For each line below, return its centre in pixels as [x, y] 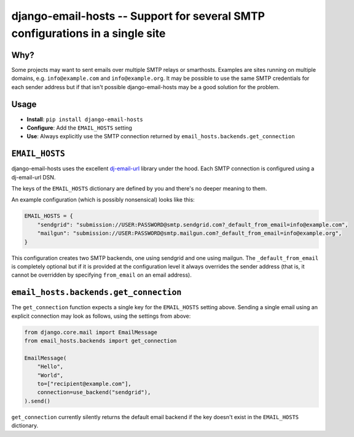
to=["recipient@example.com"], [84, 384]
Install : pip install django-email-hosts [85, 119]
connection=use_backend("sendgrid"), [94, 392]
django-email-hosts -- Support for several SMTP [138, 16]
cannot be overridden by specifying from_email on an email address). [101, 275]
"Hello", [50, 367]
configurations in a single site [88, 33]
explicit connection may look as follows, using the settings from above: [101, 316]
